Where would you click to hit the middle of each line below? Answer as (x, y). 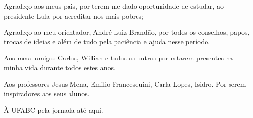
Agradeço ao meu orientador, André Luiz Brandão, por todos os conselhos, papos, (127, 32)
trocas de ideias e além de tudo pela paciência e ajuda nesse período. (107, 41)
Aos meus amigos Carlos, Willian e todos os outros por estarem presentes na (119, 58)
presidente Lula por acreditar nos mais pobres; (74, 15)
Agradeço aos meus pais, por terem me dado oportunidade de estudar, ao (114, 6)
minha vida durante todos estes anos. (60, 67)
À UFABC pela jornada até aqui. (54, 109)
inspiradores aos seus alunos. (47, 93)
